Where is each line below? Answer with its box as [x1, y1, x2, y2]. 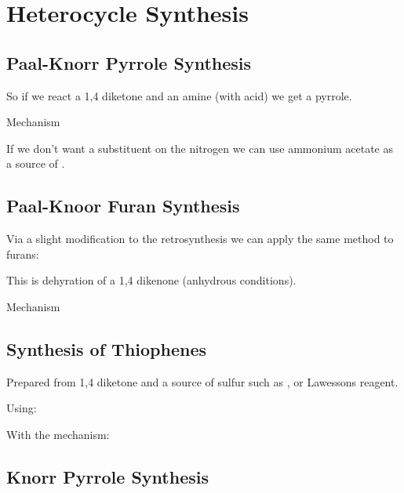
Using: [6, 400, 37, 416]
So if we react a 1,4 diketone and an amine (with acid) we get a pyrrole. [6, 87, 352, 103]
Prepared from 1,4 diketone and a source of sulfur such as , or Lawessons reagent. [6, 373, 399, 390]
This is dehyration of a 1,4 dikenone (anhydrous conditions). [6, 272, 297, 288]
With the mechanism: [6, 426, 110, 442]
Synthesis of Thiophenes [6, 336, 207, 361]
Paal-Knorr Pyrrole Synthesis [6, 50, 252, 74]
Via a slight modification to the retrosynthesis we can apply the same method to [6, 230, 394, 247]
